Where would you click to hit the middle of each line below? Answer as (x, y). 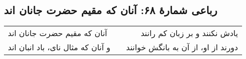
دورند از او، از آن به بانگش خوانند (182, 47)
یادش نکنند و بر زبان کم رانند (189, 33)
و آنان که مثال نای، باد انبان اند (59, 47)
